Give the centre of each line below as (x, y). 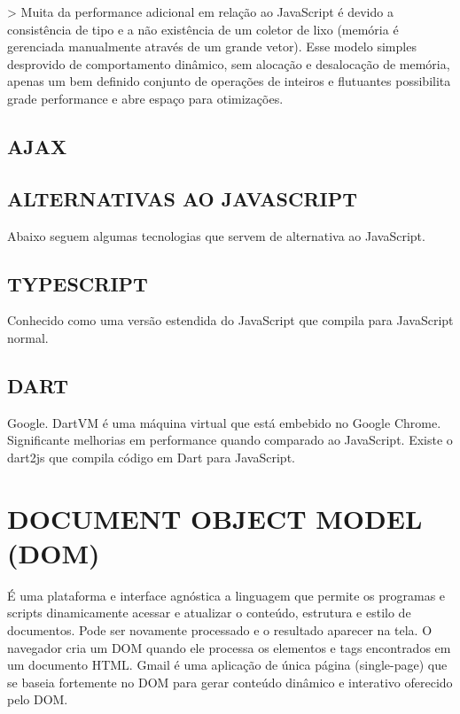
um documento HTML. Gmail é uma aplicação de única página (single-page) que (227, 665)
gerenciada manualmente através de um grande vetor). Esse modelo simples (212, 47)
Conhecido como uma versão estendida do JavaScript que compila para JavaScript (230, 320)
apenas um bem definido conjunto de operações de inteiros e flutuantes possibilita (229, 81)
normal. (28, 337)
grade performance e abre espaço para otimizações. (145, 98)
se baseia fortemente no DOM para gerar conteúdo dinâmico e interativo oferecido (230, 682)
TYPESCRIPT (78, 283)
